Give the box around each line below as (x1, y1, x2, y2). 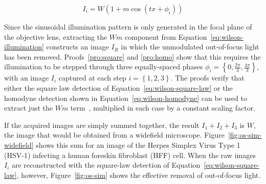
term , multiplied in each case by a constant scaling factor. (70, 102, 256, 113)
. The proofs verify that (170, 72, 245, 83)
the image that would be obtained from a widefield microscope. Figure (4, 129, 225, 140)
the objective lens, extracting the (4, 31, 107, 42)
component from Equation (125, 31, 207, 42)
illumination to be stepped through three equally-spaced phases (4, 61, 203, 72)
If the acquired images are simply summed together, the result (4, 119, 199, 130)
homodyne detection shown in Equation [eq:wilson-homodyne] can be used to (4, 92, 247, 103)
